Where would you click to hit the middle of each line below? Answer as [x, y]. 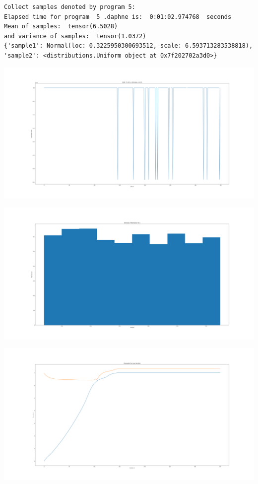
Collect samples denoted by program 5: [70, 7]
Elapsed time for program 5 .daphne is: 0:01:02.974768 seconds [118, 17]
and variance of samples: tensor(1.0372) [75, 36]
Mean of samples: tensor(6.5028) [61, 27]
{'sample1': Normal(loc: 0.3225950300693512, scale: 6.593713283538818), [129, 46]
